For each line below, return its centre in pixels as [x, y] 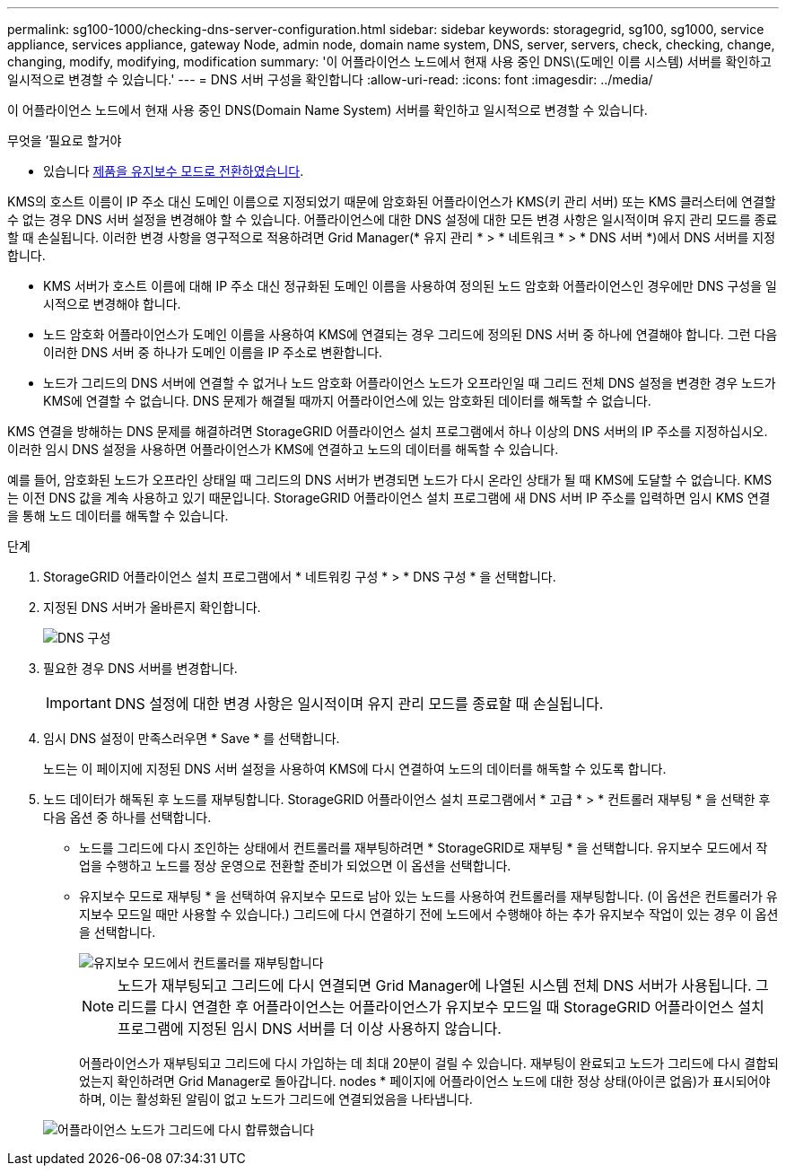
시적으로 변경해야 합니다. [112, 304]
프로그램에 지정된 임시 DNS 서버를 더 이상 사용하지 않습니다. [310, 1029]
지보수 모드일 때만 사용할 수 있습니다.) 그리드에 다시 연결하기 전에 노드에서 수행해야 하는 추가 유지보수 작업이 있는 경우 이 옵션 [429, 914]
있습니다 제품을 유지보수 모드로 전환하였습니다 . [174, 171]
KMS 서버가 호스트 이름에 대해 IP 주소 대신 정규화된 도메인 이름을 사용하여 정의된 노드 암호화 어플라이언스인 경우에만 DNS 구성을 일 [410, 286]
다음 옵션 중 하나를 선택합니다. [127, 817]
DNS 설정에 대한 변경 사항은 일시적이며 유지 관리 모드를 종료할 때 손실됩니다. [359, 704]
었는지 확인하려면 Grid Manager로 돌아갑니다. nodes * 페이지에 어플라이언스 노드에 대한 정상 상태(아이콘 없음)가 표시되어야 [425, 1081]
